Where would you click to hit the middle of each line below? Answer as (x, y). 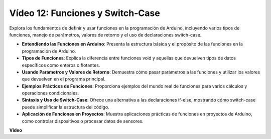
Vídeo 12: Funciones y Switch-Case (85, 13)
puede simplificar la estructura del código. (66, 107)
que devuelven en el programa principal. (63, 79)
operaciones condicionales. (50, 93)
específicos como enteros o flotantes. (61, 65)
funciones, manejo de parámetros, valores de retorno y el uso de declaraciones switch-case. (105, 34)
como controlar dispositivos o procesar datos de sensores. (83, 121)
